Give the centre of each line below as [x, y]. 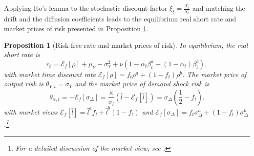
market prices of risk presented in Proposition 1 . [76, 29]
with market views [31, 111]
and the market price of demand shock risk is [142, 84]
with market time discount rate [50, 74]
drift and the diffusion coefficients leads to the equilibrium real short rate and [120, 19]
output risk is [24, 84]
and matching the [219, 8]
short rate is [22, 54]
